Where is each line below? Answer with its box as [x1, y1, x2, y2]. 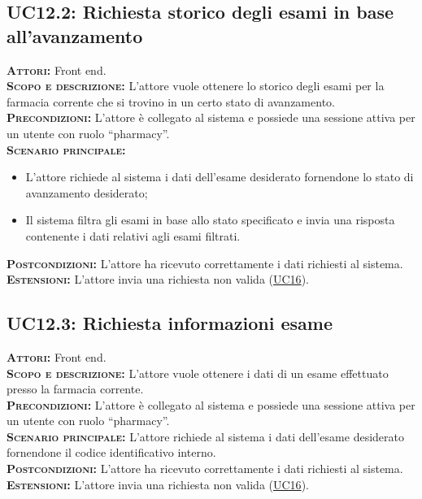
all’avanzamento [7, 23, 143, 48]
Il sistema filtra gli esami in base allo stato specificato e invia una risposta [25, 211, 395, 228]
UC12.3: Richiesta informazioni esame [7, 310, 333, 336]
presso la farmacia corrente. [7, 380, 144, 397]
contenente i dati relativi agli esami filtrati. [25, 227, 241, 244]
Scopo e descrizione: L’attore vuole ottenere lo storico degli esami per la [7, 77, 385, 94]
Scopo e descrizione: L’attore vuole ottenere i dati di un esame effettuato [7, 364, 389, 381]
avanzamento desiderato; [25, 184, 148, 201]
